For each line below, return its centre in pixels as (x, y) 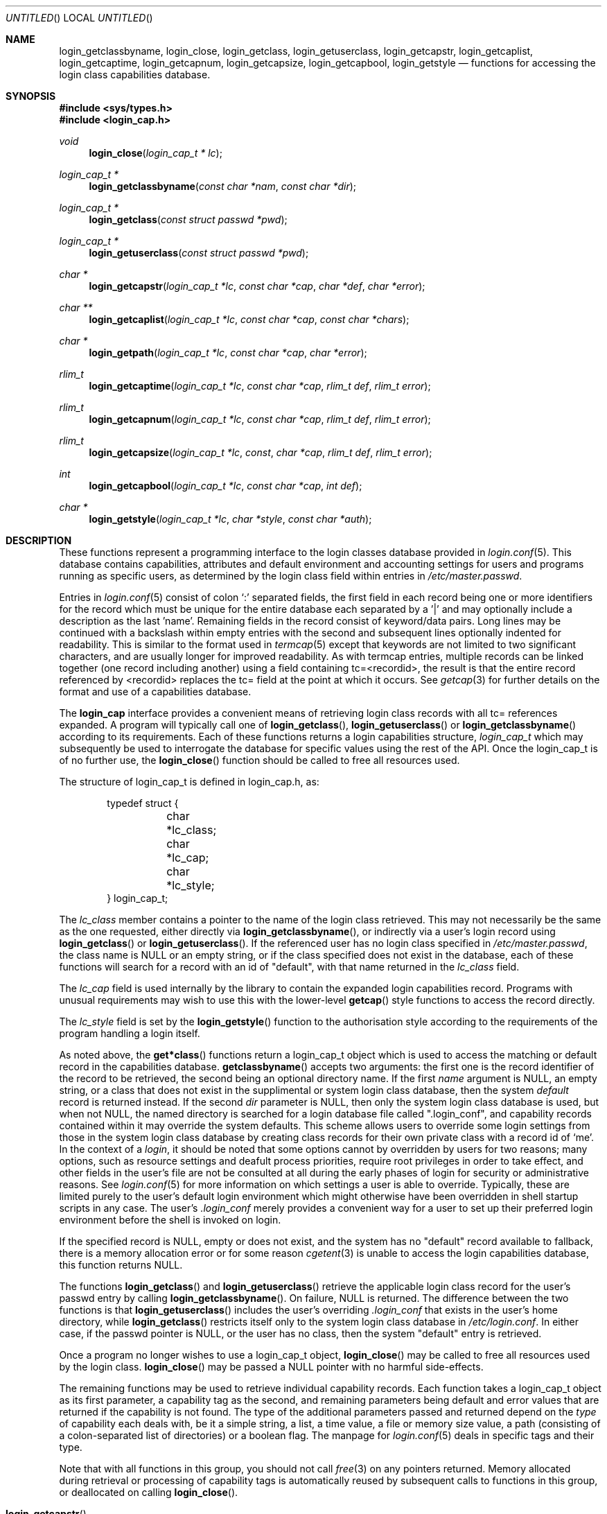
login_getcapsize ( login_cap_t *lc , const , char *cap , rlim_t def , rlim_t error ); (261, 452)
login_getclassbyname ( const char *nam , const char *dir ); (223, 186)
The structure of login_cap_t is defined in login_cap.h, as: (189, 782)
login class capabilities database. (135, 75)
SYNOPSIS (31, 96)
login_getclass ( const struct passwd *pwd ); (188, 219)
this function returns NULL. (121, 1265)
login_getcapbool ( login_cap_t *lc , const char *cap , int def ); (226, 486)
